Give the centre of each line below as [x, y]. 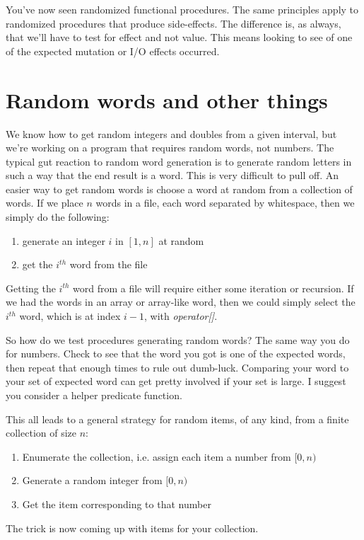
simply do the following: [58, 217]
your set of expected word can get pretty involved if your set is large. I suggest [176, 381]
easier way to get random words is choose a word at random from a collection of [179, 189]
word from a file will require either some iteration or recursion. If [213, 288]
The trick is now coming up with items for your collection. [132, 528]
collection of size [41, 433]
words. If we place [45, 203]
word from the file [108, 264]
